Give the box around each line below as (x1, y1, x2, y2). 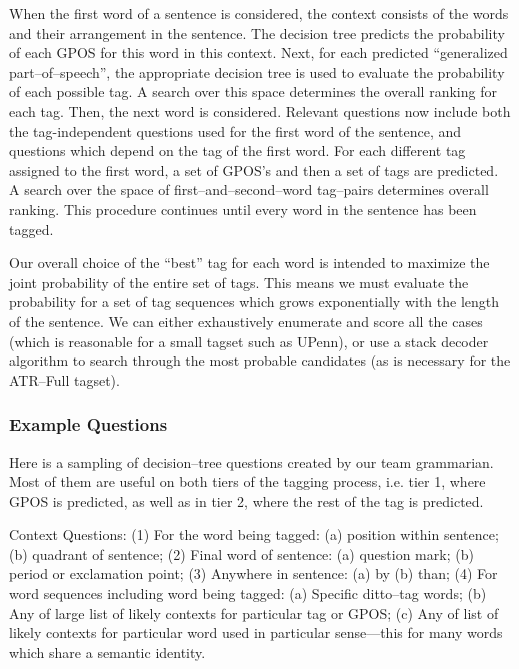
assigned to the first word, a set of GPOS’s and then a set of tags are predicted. (9, 159, 499, 180)
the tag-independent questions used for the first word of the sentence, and (9, 120, 462, 141)
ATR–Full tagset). (9, 369, 120, 390)
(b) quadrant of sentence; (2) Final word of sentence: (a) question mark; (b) (9, 543, 474, 564)
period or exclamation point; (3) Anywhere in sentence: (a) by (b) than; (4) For (9, 563, 498, 584)
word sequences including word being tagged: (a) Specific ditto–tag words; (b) (9, 583, 487, 604)
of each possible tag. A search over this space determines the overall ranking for (9, 81, 497, 102)
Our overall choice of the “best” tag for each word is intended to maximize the (9, 252, 490, 273)
